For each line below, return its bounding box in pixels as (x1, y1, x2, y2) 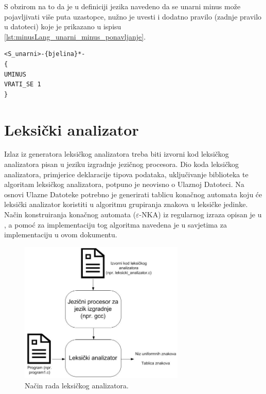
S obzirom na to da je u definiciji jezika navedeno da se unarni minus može (4, 1, 241, 11)
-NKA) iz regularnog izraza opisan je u (139, 209, 262, 220)
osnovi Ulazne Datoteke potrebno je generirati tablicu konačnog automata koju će (4, 189, 262, 199)
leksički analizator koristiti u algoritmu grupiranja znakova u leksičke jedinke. (4, 199, 248, 210)
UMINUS (4, 70, 26, 78)
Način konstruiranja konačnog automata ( (4, 209, 136, 220)
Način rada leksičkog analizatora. (25, 380, 129, 390)
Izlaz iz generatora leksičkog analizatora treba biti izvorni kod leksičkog (4, 148, 229, 159)
